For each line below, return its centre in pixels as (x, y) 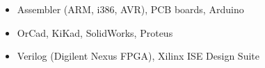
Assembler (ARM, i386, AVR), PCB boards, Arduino (130, 9)
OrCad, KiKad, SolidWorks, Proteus (95, 32)
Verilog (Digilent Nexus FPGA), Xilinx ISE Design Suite (138, 56)
